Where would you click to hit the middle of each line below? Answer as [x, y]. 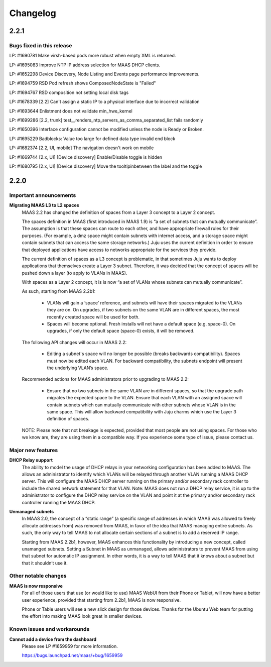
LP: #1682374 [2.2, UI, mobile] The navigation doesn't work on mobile [82, 148]
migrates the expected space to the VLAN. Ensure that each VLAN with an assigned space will [144, 398]
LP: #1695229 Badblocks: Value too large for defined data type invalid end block [92, 139]
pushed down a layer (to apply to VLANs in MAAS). [75, 273]
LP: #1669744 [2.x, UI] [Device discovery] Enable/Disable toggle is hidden [86, 157]
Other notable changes [38, 576]
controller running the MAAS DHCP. [59, 502]
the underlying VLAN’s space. [78, 368]
